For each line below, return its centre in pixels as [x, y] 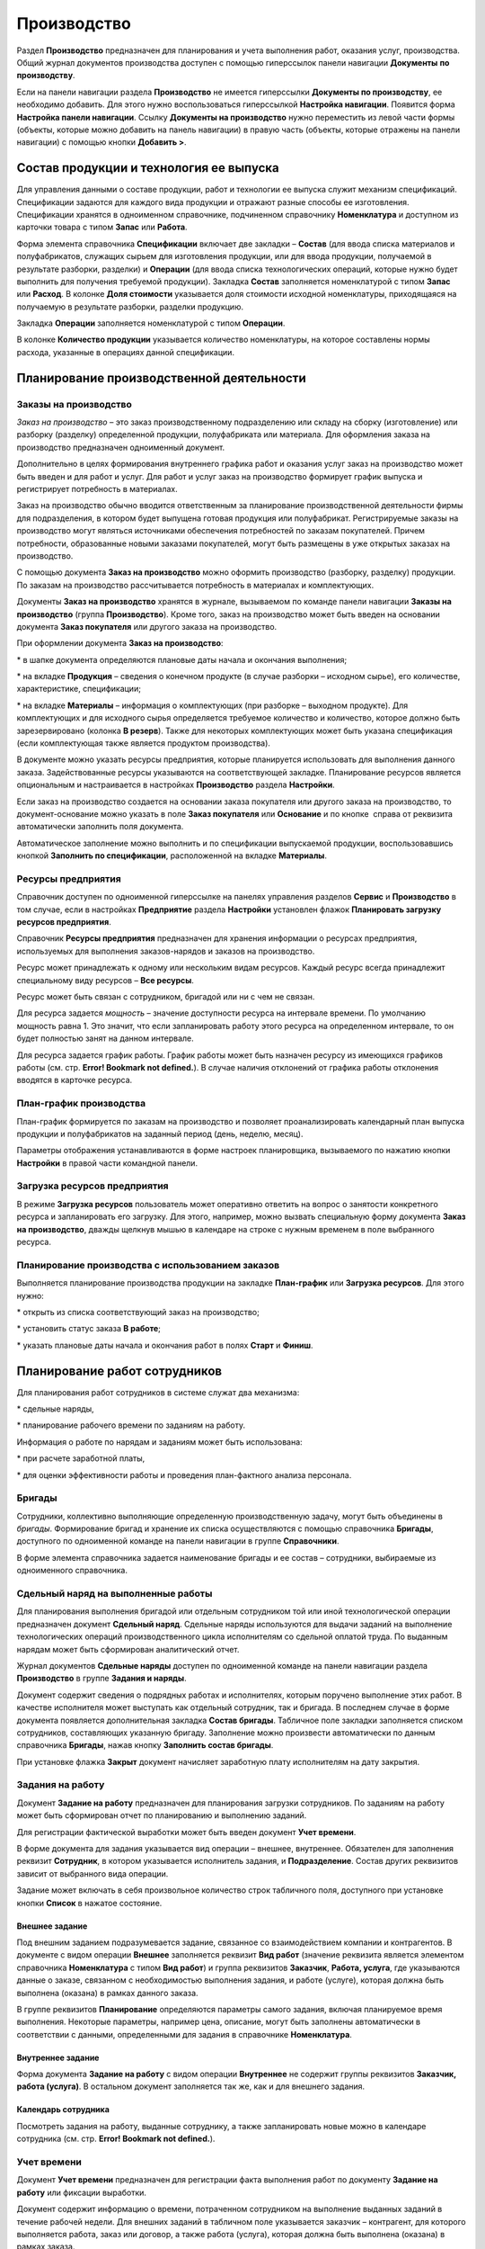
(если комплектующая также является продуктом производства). [144, 743]
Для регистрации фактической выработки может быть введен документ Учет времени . [186, 1832]
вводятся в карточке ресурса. [75, 1080]
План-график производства [81, 1104]
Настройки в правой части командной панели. [107, 1163]
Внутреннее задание [58, 2057]
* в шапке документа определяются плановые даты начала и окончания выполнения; [182, 659]
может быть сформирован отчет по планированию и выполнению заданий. [162, 1815]
